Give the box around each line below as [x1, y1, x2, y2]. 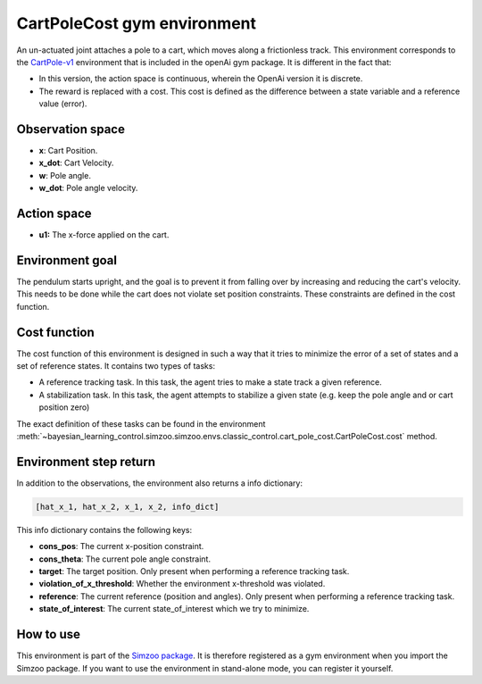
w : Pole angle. [38, 170, 91, 180]
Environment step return [16, 454, 156, 469]
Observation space [16, 121, 125, 137]
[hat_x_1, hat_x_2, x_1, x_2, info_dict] [35, 501, 220, 512]
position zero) [38, 402, 90, 413]
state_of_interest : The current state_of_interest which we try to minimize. [38, 604, 310, 614]
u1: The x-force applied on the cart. [38, 229, 170, 240]
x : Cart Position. [38, 146, 98, 156]
